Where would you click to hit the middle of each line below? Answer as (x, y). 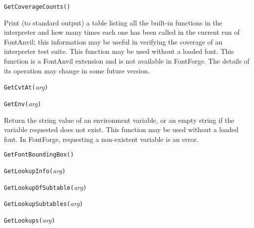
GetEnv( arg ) (23, 103)
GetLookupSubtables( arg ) (43, 203)
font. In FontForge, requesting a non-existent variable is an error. (101, 139)
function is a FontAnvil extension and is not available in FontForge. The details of (127, 61)
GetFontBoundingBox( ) (39, 155)
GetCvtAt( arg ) (26, 87)
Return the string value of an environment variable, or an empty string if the (119, 120)
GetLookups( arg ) (30, 219)
